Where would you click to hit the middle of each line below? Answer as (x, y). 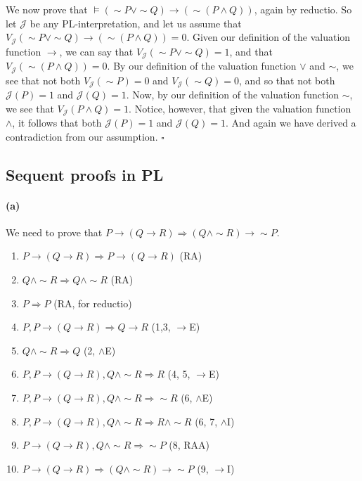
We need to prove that (54, 232)
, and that (251, 51)
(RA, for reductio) (93, 303)
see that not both (43, 80)
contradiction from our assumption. (82, 136)
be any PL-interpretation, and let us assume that (136, 23)
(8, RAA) (189, 445)
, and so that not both (287, 80)
